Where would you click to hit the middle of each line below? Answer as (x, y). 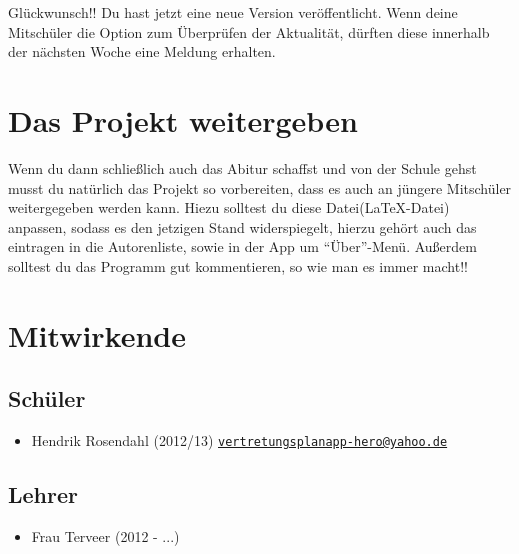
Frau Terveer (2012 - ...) (105, 535)
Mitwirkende (97, 334)
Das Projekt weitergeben (183, 119)
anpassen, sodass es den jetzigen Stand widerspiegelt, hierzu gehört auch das (242, 226)
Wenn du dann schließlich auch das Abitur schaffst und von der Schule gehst (242, 167)
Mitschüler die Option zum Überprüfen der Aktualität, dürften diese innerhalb (249, 31)
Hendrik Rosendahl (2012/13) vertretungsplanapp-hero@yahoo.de (239, 440)
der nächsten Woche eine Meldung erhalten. (142, 51)
